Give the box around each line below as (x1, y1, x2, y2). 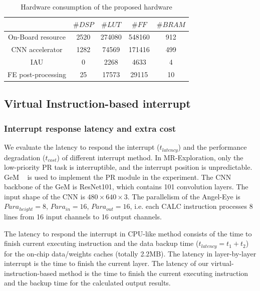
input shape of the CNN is (4, 191, 85, 201)
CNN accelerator (11, 44, 63, 55)
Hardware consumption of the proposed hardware (21, 2, 172, 12)
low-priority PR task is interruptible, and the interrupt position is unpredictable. (4, 162, 252, 172)
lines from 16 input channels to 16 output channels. (4, 211, 162, 221)
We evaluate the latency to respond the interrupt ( (4, 142, 160, 152)
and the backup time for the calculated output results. (4, 277, 171, 288)
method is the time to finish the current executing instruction (59, 267, 248, 278)
